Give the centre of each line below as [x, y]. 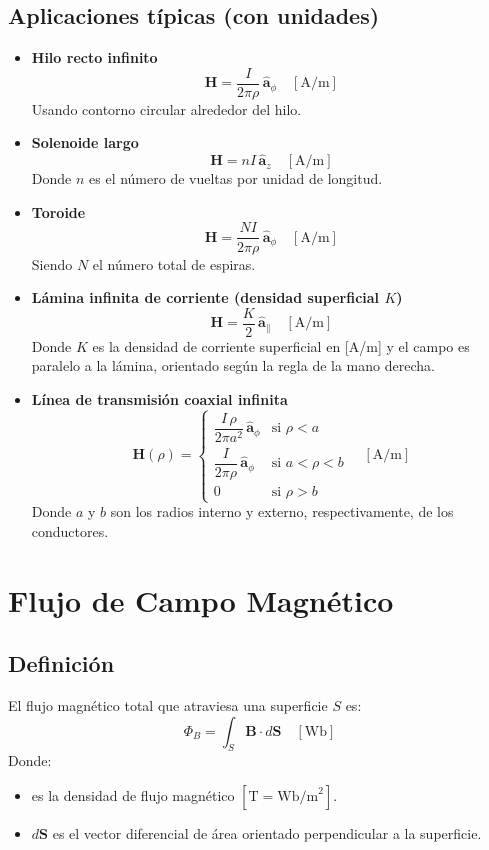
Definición [61, 663]
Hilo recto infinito [94, 57]
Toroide [58, 211]
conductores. [70, 530]
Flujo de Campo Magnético [201, 599]
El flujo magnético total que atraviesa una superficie [168, 705]
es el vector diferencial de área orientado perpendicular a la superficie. [267, 833]
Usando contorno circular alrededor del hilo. [166, 108]
